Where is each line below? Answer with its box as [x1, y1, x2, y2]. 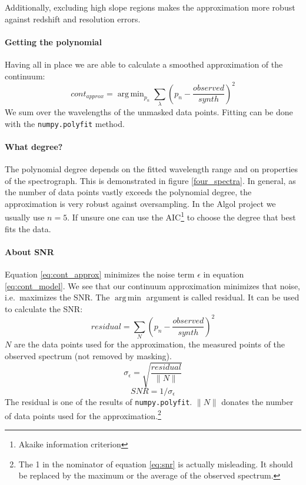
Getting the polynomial [5, 35, 102, 48]
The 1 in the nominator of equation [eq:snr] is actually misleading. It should [18, 457, 293, 470]
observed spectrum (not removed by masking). [5, 349, 172, 362]
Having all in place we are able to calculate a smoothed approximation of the [5, 58, 283, 70]
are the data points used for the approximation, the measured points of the [14, 338, 285, 350]
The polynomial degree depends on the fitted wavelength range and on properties [5, 163, 298, 175]
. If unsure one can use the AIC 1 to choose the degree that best [67, 209, 296, 223]
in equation [203, 268, 244, 280]
